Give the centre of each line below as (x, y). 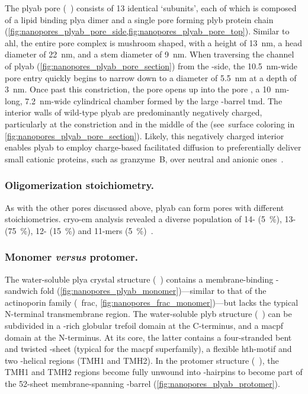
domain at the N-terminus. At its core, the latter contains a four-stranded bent (148, 337)
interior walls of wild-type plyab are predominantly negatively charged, (134, 112)
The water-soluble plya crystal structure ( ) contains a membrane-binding (139, 279)
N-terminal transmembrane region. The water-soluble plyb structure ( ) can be (148, 314)
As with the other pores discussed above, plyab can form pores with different (145, 207)
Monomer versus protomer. (72, 257)
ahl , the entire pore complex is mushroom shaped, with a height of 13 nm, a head (154, 42)
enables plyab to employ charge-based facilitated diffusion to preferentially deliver (153, 147)
